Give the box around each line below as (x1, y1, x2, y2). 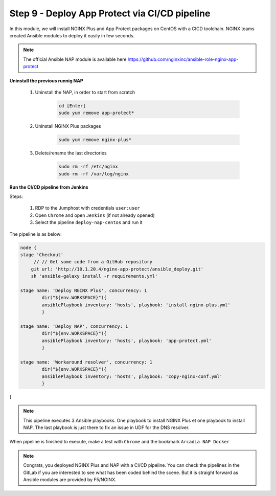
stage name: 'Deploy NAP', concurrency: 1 (20, 323, 128, 329)
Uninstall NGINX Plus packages (35, 123, 101, 129)
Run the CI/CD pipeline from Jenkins (9, 184, 89, 190)
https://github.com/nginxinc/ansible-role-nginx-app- (127, 56, 239, 62)
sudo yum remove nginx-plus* (58, 137, 132, 143)
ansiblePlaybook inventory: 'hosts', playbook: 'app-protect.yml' (41, 337, 212, 344)
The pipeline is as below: (9, 231, 62, 237)
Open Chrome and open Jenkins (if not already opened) (35, 212, 155, 218)
